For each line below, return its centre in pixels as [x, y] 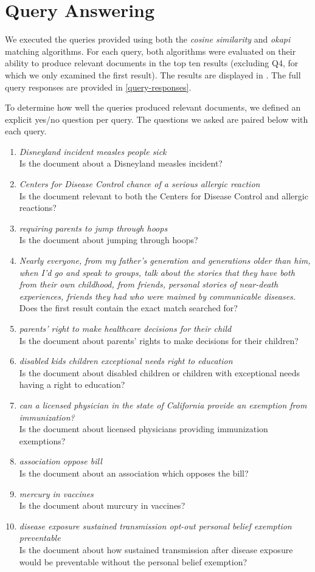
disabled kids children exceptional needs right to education [126, 361]
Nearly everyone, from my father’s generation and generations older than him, [165, 260]
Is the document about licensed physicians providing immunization [144, 429]
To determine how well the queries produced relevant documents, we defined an [153, 107]
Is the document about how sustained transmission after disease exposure [156, 549]
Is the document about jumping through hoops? [109, 240]
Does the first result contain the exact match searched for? [128, 308]
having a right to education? [72, 384]
